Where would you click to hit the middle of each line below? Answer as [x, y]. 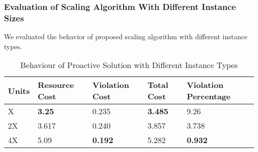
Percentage [209, 96]
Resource [56, 85]
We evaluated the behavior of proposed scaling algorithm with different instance [126, 37]
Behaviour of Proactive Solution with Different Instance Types [129, 65]
